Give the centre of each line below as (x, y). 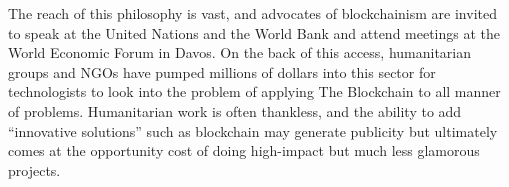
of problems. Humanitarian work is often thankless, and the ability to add (235, 110)
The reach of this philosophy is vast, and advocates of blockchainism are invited (252, 13)
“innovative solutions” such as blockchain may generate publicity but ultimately (253, 130)
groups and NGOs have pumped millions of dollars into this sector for (222, 71)
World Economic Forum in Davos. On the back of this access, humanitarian (240, 52)
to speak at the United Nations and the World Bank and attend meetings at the (254, 32)
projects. (34, 169)
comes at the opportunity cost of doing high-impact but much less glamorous (244, 150)
